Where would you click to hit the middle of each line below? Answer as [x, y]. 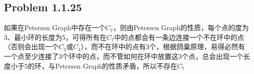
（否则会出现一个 [31, 46]
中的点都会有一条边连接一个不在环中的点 [179, 37]
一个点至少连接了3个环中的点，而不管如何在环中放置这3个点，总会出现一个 [124, 56]
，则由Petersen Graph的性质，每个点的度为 [181, 28]
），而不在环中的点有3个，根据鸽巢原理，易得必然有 [163, 46]
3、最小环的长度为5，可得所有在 [55, 37]
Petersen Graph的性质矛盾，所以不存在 [116, 65]
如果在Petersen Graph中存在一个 [55, 28]
